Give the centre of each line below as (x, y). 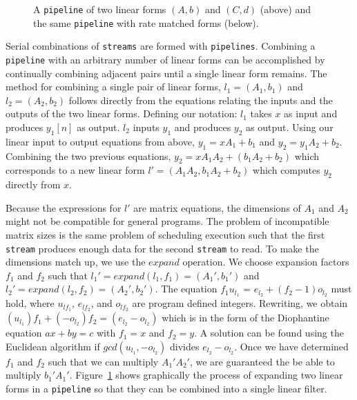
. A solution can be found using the (269, 333)
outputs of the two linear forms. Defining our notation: (122, 113)
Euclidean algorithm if (53, 346)
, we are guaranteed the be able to (262, 361)
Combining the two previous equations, (88, 156)
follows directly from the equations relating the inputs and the (201, 100)
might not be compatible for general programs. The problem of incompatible (167, 221)
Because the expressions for (64, 207)
